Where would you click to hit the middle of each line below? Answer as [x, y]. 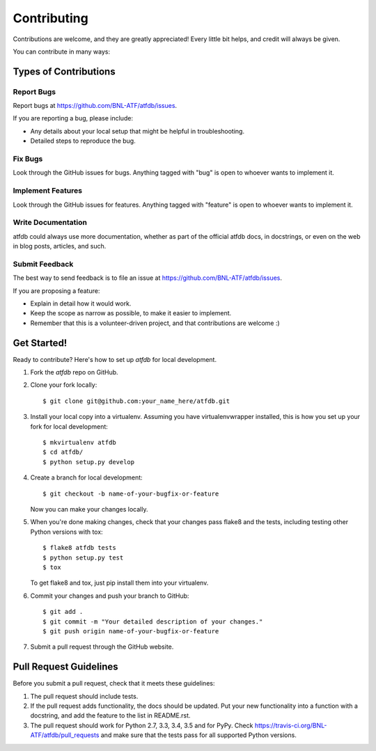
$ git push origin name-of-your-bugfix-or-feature [131, 631]
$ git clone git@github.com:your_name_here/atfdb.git [136, 401]
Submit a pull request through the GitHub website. [102, 647]
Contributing [50, 18]
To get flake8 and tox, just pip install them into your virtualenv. [119, 583]
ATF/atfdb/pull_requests [65, 735]
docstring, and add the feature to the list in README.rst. [110, 716]
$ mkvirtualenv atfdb [79, 443]
